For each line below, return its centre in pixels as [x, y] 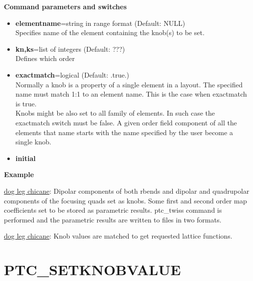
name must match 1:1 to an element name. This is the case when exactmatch [131, 94]
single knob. [33, 142]
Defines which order [45, 58]
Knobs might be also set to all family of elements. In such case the [115, 113]
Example [19, 174]
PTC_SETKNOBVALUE [92, 270]
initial [25, 158]
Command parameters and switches [65, 6]
